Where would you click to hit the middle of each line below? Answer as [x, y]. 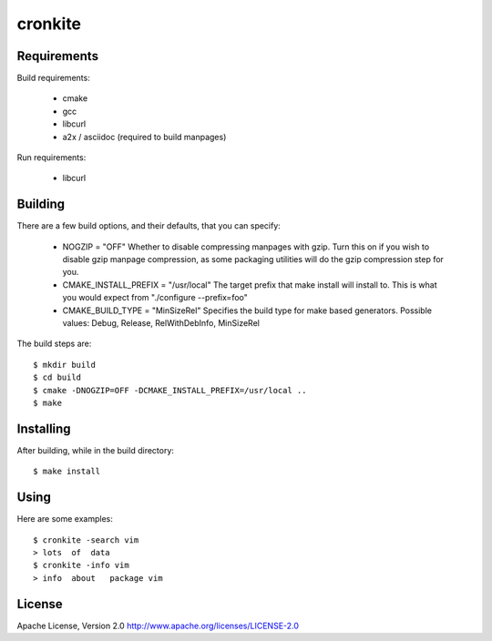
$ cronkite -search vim [86, 540]
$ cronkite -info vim [81, 565]
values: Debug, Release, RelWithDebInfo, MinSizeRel [161, 323]
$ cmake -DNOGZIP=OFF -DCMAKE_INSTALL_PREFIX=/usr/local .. [170, 390]
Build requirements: [53, 78]
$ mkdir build [64, 365]
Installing [44, 428]
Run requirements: [51, 158]
